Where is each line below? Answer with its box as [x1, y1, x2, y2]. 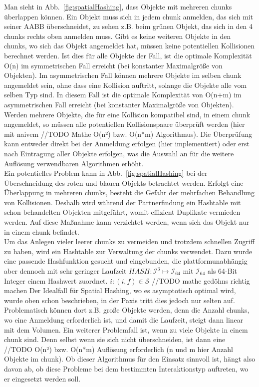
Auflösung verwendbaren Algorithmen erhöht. [4, 158, 144, 168]
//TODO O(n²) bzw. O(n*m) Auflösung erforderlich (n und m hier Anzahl [4, 344, 233, 354]
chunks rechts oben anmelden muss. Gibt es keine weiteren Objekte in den [4, 30, 231, 41]
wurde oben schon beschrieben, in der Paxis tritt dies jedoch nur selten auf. [4, 295, 235, 305]
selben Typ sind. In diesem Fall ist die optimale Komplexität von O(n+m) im [4, 89, 242, 100]
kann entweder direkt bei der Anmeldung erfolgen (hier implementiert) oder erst [4, 138, 250, 149]
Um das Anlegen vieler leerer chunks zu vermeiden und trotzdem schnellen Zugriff [4, 236, 255, 247]
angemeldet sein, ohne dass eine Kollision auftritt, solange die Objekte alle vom [4, 79, 247, 90]
